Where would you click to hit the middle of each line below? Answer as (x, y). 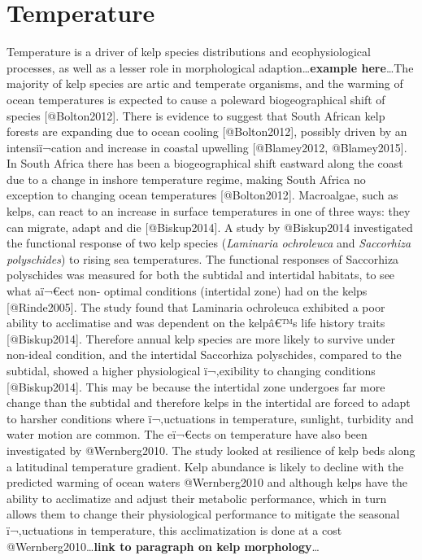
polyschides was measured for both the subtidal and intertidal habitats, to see (201, 275)
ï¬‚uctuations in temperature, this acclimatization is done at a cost (174, 529)
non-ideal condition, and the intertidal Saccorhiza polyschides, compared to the (204, 354)
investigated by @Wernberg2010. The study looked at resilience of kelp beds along (211, 450)
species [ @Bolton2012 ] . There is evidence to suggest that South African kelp (196, 115)
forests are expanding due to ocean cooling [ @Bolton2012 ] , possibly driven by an (207, 131)
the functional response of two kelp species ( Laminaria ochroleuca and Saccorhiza (209, 243)
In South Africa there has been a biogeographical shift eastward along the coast (205, 163)
